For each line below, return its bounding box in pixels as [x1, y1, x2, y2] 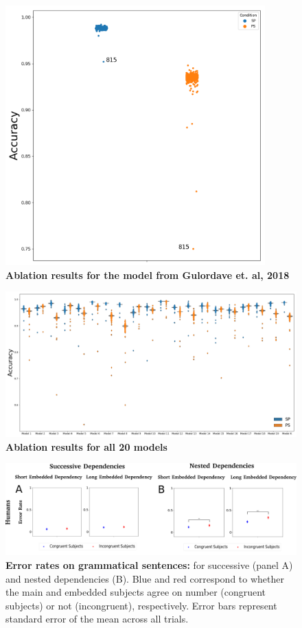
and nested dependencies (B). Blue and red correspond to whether [5, 571, 284, 585]
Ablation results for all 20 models [5, 439, 167, 453]
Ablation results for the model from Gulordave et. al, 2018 [5, 267, 290, 282]
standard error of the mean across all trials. [5, 612, 189, 626]
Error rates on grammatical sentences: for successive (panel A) [5, 558, 293, 572]
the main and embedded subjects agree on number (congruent [5, 585, 266, 599]
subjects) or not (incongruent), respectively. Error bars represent [5, 598, 277, 612]
